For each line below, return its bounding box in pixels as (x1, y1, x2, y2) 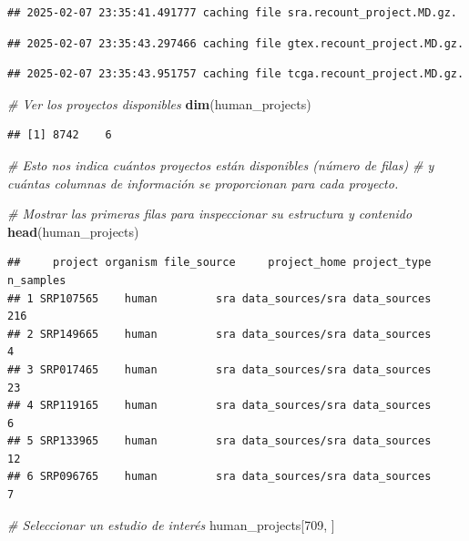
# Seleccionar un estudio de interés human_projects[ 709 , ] (7, 515, 335, 534)
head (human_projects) (7, 221, 139, 240)
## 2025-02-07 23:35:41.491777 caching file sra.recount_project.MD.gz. (7, 6, 457, 19)
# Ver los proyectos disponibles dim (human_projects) (7, 94, 311, 113)
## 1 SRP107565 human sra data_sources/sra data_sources (7, 291, 432, 305)
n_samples (7, 273, 66, 287)
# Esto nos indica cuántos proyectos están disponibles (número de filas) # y (7, 155, 434, 174)
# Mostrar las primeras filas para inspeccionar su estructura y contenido (7, 204, 413, 223)
